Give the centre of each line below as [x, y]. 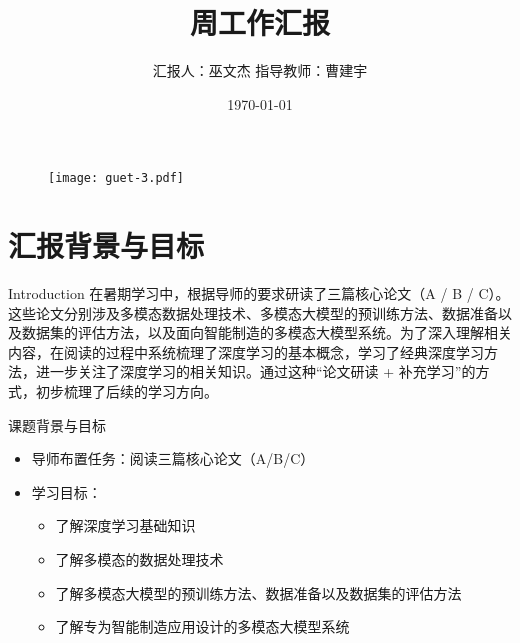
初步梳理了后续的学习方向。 [126, 391]
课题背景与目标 [57, 424]
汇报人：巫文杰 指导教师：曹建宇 [260, 70]
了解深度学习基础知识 [125, 525]
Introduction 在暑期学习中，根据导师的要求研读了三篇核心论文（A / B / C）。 [259, 293]
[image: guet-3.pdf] [116, 178]
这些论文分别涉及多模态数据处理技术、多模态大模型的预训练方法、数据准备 [253, 312]
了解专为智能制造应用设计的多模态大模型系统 [202, 626]
